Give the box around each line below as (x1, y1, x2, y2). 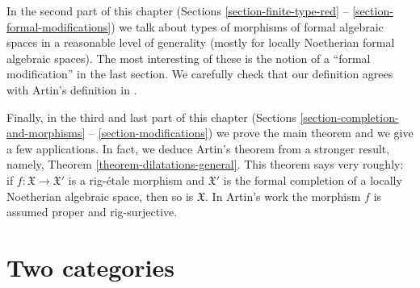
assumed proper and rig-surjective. (6, 203, 178, 220)
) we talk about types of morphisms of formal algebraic (111, 18, 384, 35)
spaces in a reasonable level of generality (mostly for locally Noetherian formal (6, 34, 395, 51)
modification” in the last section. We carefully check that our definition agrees (6, 65, 393, 82)
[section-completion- (300, 108, 399, 125)
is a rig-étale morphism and (68, 171, 205, 188)
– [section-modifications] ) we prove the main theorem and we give (89, 124, 414, 141)
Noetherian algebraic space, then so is (6, 187, 194, 204)
